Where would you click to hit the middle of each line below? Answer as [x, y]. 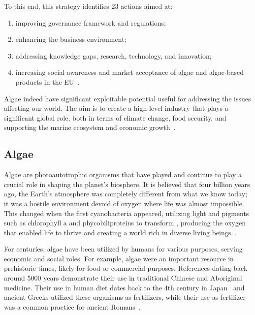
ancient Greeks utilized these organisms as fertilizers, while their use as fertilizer [125, 297]
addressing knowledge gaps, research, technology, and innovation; [113, 55]
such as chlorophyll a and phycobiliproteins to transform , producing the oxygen [125, 223]
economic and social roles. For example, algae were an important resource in [119, 258]
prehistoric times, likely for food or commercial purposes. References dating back [126, 268]
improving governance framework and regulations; [91, 22]
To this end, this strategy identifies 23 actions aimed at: [88, 6]
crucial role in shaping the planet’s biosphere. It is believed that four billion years [127, 184]
